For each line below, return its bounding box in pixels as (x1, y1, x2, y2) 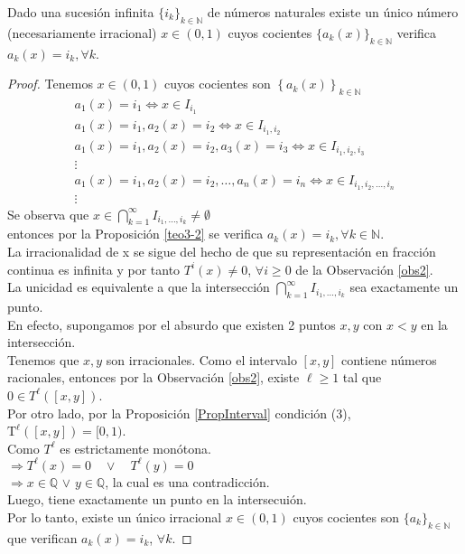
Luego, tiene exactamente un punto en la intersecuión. (7, 490, 307, 509)
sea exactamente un (349, 277, 459, 296)
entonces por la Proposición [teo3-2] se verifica (7, 224, 264, 243)
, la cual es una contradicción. (105, 472, 270, 491)
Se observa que (7, 204, 89, 223)
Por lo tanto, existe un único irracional (7, 508, 222, 527)
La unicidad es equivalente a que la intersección (7, 277, 270, 296)
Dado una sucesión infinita (7, 3, 154, 21)
